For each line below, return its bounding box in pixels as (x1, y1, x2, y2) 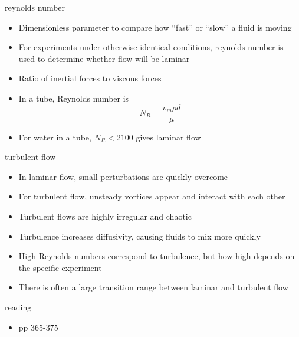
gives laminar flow (136, 130, 201, 143)
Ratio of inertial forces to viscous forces (18, 72, 162, 84)
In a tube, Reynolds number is (18, 91, 129, 104)
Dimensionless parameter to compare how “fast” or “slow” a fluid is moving (18, 21, 292, 33)
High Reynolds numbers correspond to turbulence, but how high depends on (18, 250, 295, 262)
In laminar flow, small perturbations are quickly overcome (18, 170, 228, 182)
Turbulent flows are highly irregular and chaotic (18, 210, 192, 222)
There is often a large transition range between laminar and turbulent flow (18, 281, 288, 293)
